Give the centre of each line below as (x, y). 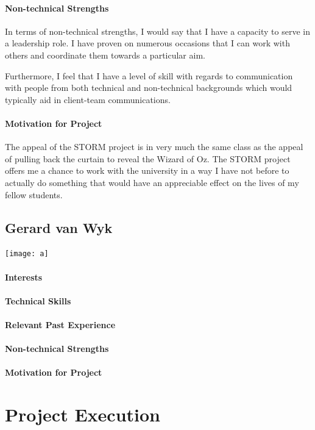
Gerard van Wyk (59, 227)
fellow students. (34, 194)
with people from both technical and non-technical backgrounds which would (149, 88)
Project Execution (83, 414)
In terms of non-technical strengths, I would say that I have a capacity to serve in (157, 31)
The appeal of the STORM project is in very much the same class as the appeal (154, 147)
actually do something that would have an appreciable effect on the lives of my (152, 182)
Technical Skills (38, 300)
